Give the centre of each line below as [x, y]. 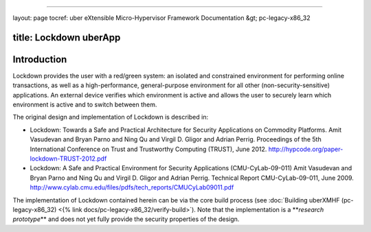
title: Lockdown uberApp [67, 37]
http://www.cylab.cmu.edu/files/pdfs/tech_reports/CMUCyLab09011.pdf [132, 187]
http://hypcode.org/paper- [306, 149]
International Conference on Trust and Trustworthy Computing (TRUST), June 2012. [148, 149]
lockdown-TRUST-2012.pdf [68, 159]
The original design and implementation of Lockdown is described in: [111, 117]
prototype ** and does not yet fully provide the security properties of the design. [126, 219]
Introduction [40, 59]
